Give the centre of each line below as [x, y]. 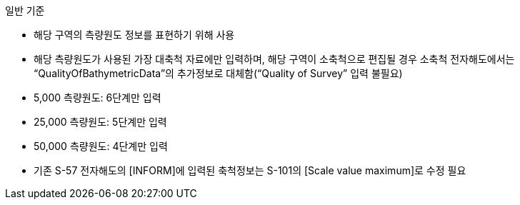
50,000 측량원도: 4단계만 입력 [101, 146]
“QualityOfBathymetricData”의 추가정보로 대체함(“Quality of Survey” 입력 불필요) [218, 73]
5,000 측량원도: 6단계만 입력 [97, 97]
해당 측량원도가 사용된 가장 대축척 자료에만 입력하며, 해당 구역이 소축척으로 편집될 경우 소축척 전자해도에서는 [274, 59]
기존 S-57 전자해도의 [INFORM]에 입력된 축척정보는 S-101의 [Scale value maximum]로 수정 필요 [250, 170]
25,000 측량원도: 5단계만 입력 [100, 122]
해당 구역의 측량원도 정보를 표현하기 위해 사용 [134, 35]
